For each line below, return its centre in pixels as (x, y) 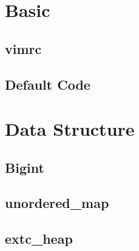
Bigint (25, 167)
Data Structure (70, 129)
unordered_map (57, 203)
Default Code (48, 84)
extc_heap (39, 239)
